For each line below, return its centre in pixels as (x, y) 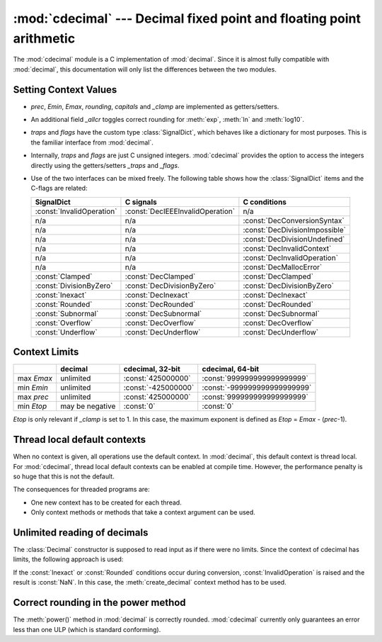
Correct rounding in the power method (100, 603)
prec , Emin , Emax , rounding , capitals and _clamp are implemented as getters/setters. (155, 106)
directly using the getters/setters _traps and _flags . (105, 165)
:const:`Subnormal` (67, 313)
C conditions (265, 202)
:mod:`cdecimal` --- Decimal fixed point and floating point (187, 18)
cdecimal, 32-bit (152, 369)
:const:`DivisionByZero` (74, 286)
